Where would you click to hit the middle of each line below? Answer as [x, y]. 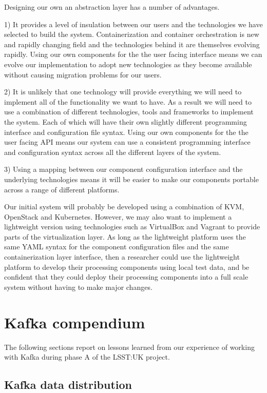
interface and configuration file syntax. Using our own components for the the [126, 132]
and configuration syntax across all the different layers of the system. [113, 152]
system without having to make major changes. [78, 287]
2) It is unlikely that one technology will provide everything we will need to [123, 92]
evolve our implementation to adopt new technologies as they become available [128, 64]
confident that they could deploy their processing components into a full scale [126, 277]
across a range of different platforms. [62, 189]
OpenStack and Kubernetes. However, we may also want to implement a [118, 216]
